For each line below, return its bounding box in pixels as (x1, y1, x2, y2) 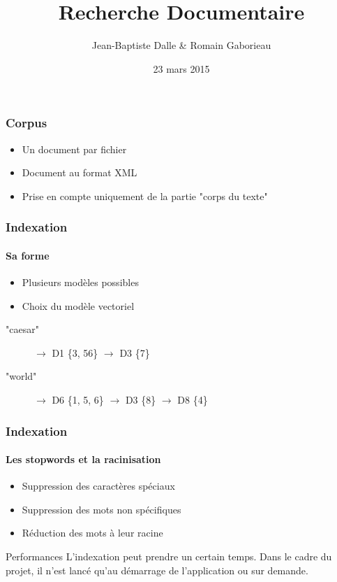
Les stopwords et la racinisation (6, 452, 161, 467)
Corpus (6, 114, 47, 132)
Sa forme (6, 248, 50, 262)
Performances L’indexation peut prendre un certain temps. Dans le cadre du (6, 549, 332, 564)
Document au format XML (22, 165, 137, 180)
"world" (6, 369, 37, 383)
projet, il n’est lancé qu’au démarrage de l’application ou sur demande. (6, 562, 308, 577)
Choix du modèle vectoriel (22, 298, 135, 313)
